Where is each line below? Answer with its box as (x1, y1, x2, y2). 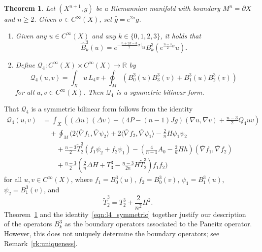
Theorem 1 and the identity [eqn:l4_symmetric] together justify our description (4, 209, 246, 219)
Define (15, 59, 35, 70)
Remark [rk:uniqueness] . (4, 238, 78, 248)
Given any (15, 30, 47, 40)
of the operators (4, 218, 52, 229)
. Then (83, 87, 104, 97)
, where (70, 174, 93, 184)
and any (92, 30, 116, 40)
